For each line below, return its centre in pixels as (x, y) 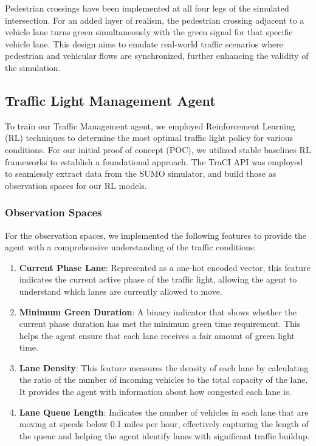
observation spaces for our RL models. (76, 185)
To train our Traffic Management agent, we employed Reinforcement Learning (150, 125)
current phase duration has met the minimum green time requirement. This (160, 324)
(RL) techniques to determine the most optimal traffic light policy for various (149, 138)
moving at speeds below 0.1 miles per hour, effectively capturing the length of (164, 424)
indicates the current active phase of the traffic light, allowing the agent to (158, 279)
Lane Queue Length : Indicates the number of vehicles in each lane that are (164, 412)
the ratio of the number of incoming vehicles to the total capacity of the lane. (163, 379)
